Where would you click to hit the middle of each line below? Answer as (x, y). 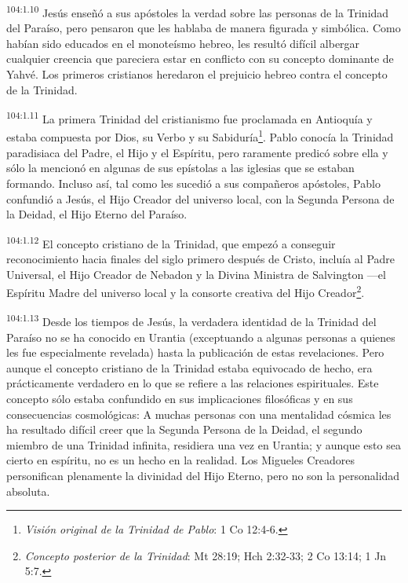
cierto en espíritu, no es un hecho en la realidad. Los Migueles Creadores (181, 460)
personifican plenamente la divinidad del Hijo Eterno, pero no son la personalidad (203, 475)
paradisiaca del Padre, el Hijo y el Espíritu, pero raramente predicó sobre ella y (197, 152)
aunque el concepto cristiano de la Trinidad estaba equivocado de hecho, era (189, 367)
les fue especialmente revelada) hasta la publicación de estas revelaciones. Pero (195, 352)
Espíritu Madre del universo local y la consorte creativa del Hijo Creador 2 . (186, 291)
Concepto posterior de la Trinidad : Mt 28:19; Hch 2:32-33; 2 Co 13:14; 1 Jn (206, 555)
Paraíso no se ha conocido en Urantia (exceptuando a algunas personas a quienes (201, 337)
